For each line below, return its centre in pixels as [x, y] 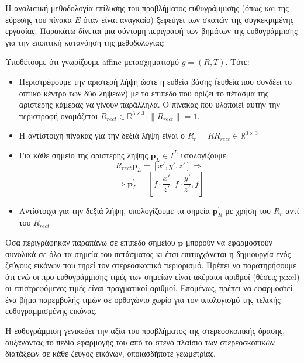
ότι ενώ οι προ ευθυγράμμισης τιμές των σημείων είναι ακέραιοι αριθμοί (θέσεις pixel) [153, 276]
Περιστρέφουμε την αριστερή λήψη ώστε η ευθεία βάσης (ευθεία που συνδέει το [155, 81]
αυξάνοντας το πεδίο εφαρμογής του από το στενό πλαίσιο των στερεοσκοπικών [140, 342]
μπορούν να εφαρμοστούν [229, 242]
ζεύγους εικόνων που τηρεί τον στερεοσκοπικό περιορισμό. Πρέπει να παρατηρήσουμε [151, 265]
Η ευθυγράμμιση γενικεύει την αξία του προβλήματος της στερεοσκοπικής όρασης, [145, 331]
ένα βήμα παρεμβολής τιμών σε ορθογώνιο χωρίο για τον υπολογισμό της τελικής [143, 299]
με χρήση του [248, 210]
